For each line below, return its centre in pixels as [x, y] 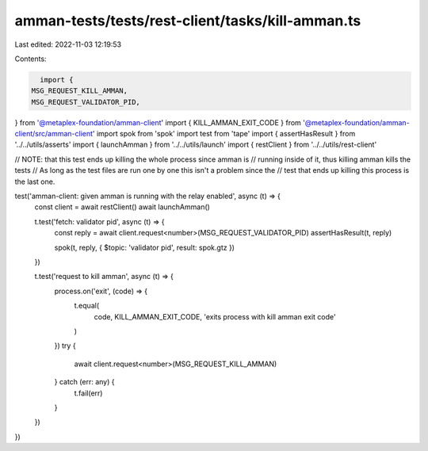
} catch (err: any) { [84, 382]
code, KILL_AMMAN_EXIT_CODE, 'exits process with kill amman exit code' [215, 316]
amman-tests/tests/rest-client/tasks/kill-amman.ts [188, 21]
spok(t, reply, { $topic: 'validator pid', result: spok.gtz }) [145, 247]
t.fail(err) [88, 393]
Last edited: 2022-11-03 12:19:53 [68, 44]
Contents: [31, 59]
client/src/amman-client [54, 134]
